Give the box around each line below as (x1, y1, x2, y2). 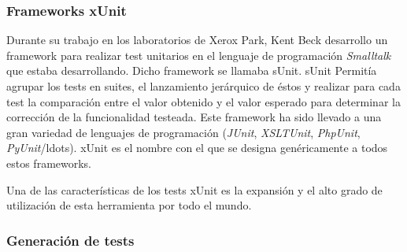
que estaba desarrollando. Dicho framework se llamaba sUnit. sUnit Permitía (6, 62, 377, 79)
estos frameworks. (6, 154, 92, 171)
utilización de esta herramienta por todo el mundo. (6, 197, 252, 213)
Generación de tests (6, 230, 135, 250)
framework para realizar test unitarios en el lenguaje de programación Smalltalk (6, 46, 391, 63)
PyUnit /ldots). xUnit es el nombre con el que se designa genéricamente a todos (6, 139, 388, 156)
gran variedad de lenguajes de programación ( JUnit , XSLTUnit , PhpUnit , (6, 124, 361, 140)
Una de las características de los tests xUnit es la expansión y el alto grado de (6, 181, 383, 198)
